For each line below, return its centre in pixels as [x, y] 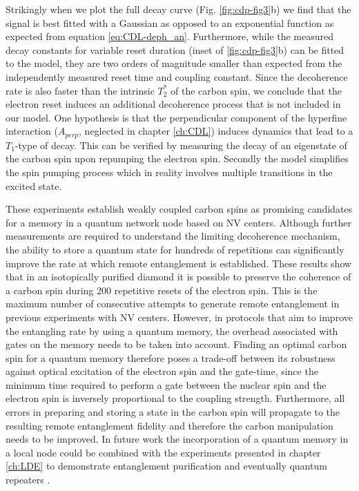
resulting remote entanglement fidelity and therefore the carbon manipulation [169, 425]
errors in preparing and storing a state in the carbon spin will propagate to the [173, 412]
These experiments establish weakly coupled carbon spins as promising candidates [179, 209]
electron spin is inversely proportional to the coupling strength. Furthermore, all [175, 398]
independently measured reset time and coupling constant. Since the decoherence [177, 76]
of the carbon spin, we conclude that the [256, 90]
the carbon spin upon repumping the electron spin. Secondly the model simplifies [177, 158]
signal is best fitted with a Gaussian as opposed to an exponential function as [170, 22]
